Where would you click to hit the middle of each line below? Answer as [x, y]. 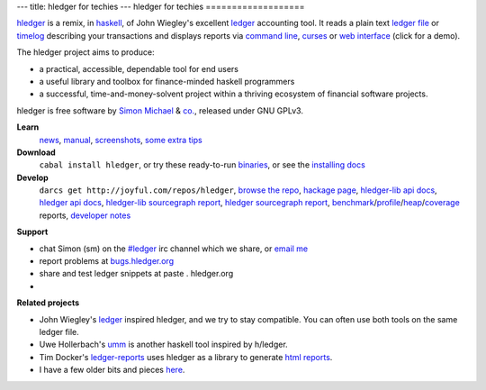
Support [32, 232]
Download [36, 152]
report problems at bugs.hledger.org [107, 261]
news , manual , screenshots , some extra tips [121, 140]
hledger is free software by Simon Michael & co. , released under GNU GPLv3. [160, 110]
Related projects [48, 303]
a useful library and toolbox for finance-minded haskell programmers [167, 81]
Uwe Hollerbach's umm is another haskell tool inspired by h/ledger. [163, 345]
